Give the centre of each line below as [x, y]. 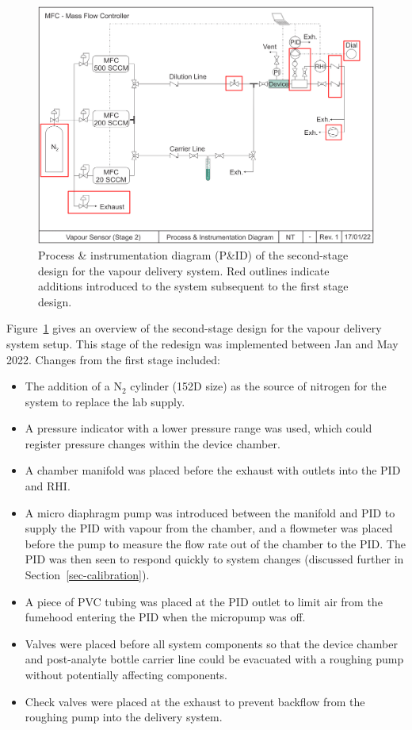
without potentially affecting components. [126, 675]
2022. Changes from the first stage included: [113, 359]
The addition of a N [73, 386]
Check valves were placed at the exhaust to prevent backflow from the [195, 701]
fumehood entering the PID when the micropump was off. [165, 617]
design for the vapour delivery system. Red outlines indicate [184, 270]
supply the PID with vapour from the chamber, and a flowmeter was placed [209, 528]
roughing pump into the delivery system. [124, 717]
